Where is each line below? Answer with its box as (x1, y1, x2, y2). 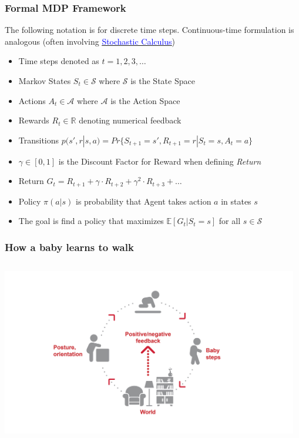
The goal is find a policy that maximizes (18, 215, 164, 227)
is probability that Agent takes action (76, 195, 211, 207)
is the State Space (130, 75, 195, 86)
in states (221, 195, 251, 207)
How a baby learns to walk (5, 239, 134, 254)
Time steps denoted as (18, 55, 99, 67)
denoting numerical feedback (79, 114, 182, 126)
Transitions (18, 133, 59, 146)
